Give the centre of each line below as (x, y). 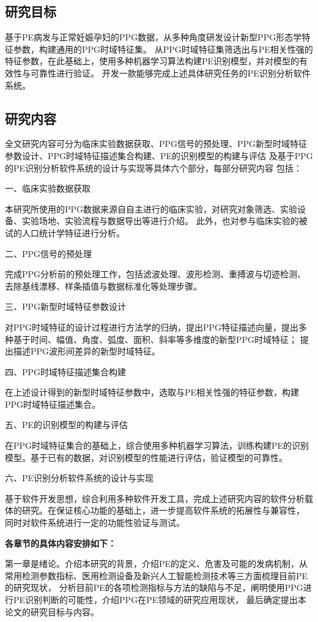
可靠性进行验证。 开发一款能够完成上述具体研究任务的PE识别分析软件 (170, 73)
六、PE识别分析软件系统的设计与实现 (79, 478)
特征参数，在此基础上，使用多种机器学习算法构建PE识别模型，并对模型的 (152, 61)
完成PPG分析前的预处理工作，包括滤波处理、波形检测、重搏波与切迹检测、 (156, 274)
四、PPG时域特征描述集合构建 (66, 371)
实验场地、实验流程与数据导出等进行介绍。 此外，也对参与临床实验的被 (165, 221)
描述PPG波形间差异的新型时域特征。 (87, 351)
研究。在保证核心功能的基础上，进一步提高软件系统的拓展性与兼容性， (163, 510)
